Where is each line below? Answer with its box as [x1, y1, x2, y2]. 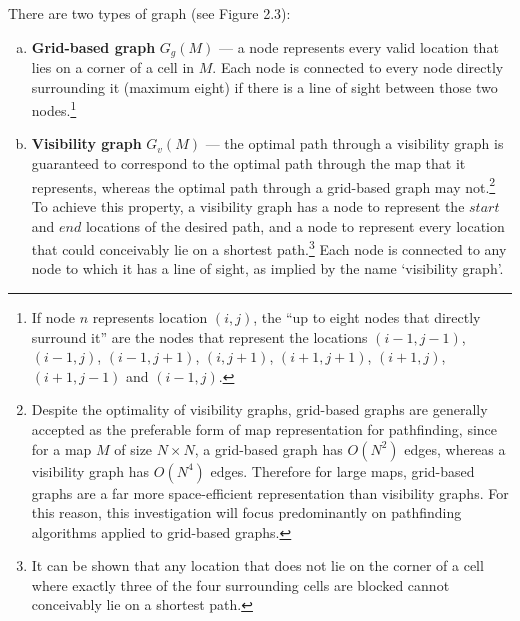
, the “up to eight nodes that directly [253, 306, 481, 327]
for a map [31, 438, 92, 459]
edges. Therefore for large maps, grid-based [210, 460, 475, 481]
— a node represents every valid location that [218, 36, 499, 57]
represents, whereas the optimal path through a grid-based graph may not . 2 [31, 173, 496, 197]
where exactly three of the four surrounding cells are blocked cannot [31, 574, 450, 595]
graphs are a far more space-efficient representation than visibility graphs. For [31, 482, 509, 503]
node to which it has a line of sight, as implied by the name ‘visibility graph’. [31, 258, 504, 279]
